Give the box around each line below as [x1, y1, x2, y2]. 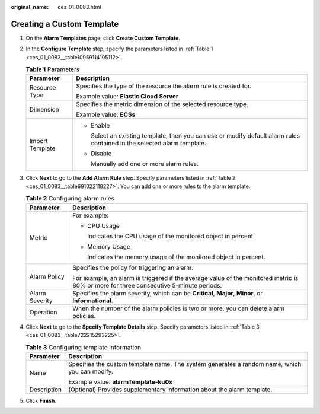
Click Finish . [25, 397, 56, 404]
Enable [91, 122, 110, 130]
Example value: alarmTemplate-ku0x [68, 377, 173, 386]
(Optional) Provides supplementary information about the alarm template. [68, 386, 273, 394]
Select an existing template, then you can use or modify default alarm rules [91, 132, 300, 140]
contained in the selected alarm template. [91, 139, 207, 148]
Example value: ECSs [76, 110, 136, 119]
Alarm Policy [29, 272, 65, 281]
